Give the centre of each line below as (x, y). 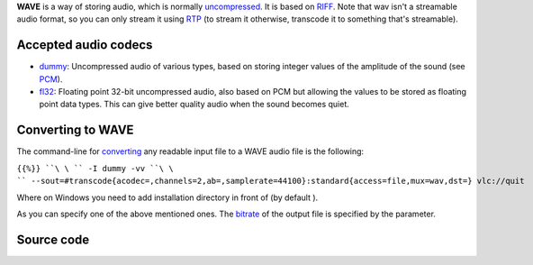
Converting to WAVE (75, 130)
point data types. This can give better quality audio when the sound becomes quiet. (194, 105)
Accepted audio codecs (85, 45)
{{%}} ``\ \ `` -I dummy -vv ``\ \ (95, 168)
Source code (53, 239)
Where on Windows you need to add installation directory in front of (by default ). (167, 197)
